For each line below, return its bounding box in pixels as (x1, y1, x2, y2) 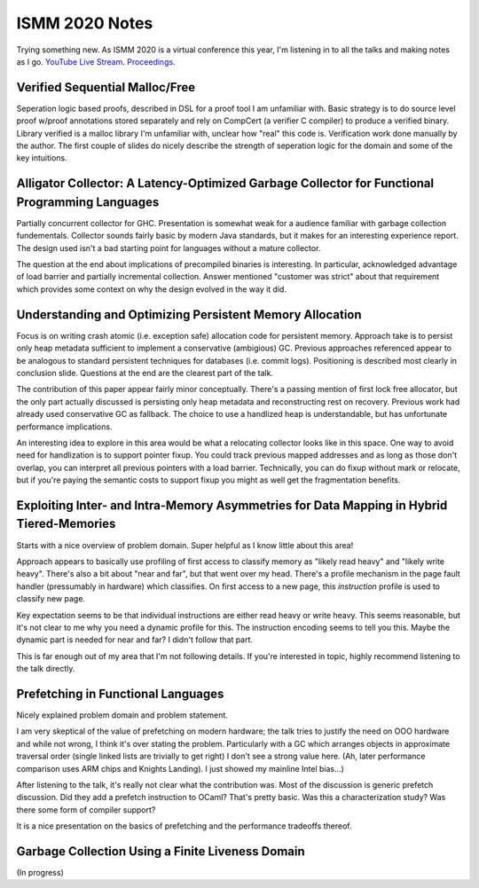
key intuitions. (16, 153, 68, 163)
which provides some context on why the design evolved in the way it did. (16, 284, 287, 295)
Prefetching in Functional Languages (16, 686, 224, 701)
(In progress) (16, 868, 64, 878)
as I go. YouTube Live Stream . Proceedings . (16, 56, 177, 67)
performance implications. (16, 421, 113, 432)
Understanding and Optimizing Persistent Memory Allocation (16, 307, 363, 322)
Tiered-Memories (16, 516, 116, 531)
